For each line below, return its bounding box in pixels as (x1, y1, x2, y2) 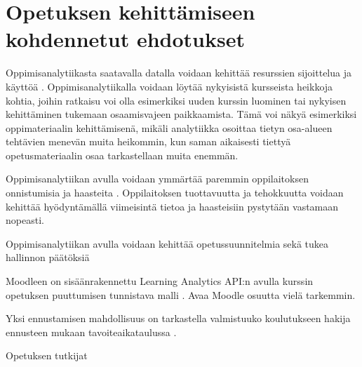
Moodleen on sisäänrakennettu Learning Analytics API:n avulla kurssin (6, 274, 314, 288)
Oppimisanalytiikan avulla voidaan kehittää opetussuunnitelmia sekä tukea (6, 236, 329, 251)
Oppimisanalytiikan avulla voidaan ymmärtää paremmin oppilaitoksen (6, 171, 309, 186)
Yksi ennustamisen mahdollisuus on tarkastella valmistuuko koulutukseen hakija (6, 311, 351, 326)
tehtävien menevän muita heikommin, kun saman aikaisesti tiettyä (6, 134, 291, 149)
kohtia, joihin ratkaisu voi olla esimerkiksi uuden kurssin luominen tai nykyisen (6, 93, 347, 107)
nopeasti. (6, 213, 44, 227)
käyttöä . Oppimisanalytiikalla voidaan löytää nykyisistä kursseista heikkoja (6, 79, 333, 93)
